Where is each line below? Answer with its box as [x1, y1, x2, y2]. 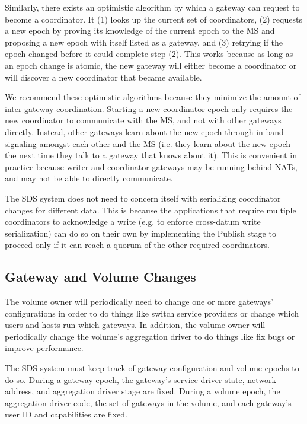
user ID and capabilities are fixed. [5, 408, 127, 420]
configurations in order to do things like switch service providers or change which [5, 307, 299, 319]
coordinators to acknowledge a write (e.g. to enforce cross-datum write [5, 215, 261, 228]
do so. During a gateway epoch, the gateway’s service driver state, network [5, 373, 276, 385]
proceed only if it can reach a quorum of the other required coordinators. [5, 238, 270, 251]
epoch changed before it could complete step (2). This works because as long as [5, 47, 293, 60]
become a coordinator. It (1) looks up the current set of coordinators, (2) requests [5, 12, 302, 25]
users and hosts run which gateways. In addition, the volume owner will [5, 318, 266, 331]
